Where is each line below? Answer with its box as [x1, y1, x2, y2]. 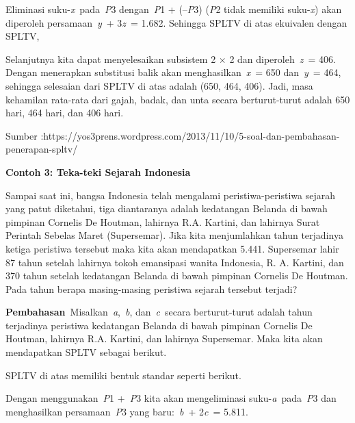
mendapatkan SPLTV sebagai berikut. [5, 345, 167, 359]
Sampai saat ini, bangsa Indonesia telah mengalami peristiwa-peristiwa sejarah [5, 188, 336, 202]
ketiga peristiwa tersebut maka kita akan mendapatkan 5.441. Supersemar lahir [5, 241, 339, 255]
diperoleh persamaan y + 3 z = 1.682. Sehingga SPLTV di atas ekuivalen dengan [5, 15, 347, 29]
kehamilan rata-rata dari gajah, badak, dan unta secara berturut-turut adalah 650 [5, 92, 350, 106]
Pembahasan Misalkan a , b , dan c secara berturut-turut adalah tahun [5, 305, 313, 319]
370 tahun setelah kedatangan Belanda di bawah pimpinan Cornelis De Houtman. [5, 268, 348, 283]
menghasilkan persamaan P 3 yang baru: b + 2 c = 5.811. [5, 404, 248, 418]
